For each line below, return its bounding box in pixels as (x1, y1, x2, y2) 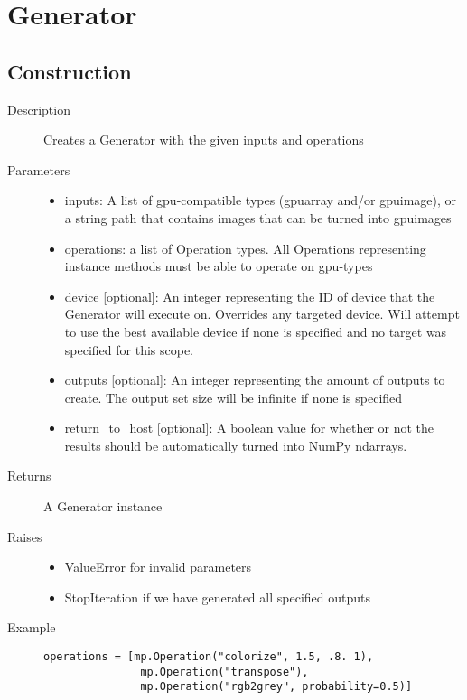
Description (7, 99, 70, 118)
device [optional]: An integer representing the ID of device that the (64, 286, 435, 305)
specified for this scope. (64, 340, 194, 359)
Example (7, 618, 56, 637)
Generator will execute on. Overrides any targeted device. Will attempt (64, 304, 460, 323)
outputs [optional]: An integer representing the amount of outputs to (64, 370, 445, 389)
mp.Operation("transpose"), (140, 665, 309, 678)
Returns (7, 466, 51, 485)
